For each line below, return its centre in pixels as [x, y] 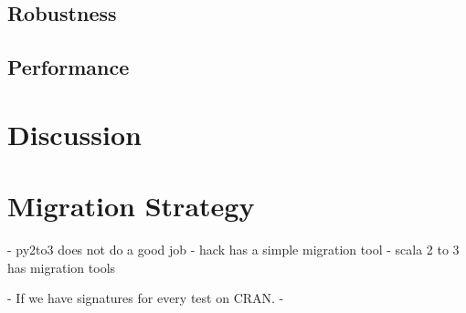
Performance [69, 67]
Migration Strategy [131, 206]
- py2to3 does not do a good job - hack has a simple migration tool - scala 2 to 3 [233, 250]
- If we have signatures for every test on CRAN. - [146, 298]
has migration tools [62, 267]
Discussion [74, 134]
